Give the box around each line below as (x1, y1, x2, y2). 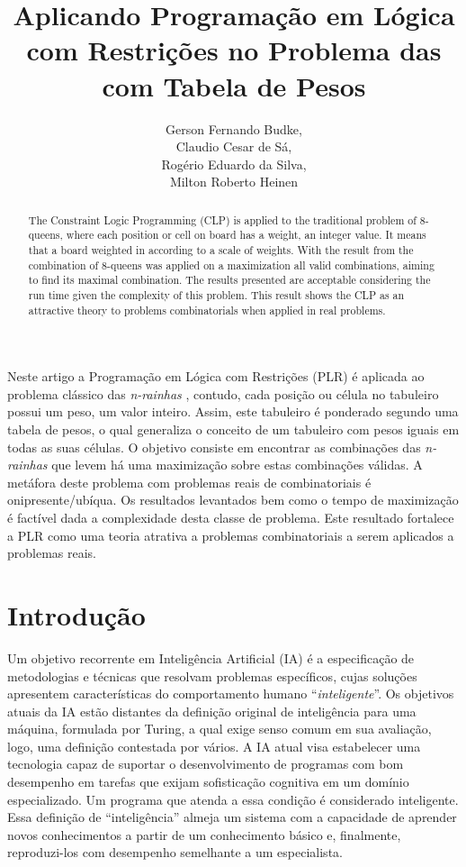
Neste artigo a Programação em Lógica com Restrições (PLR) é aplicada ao (7, 367, 425, 386)
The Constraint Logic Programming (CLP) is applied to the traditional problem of (28, 212, 417, 227)
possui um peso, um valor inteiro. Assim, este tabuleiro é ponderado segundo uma (7, 402, 459, 421)
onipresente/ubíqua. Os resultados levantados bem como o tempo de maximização (7, 490, 459, 509)
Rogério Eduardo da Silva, (161, 154, 307, 173)
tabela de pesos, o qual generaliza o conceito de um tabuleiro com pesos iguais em (7, 420, 460, 439)
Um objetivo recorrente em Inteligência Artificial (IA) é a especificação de (7, 648, 415, 667)
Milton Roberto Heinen (169, 172, 299, 191)
